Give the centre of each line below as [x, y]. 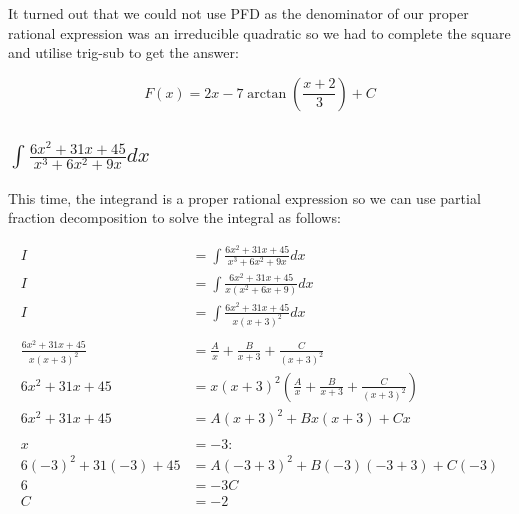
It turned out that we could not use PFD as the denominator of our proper [238, 13]
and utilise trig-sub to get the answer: [123, 52]
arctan [267, 93]
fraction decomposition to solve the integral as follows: [174, 217]
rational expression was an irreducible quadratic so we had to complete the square [259, 32]
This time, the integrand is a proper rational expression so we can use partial [244, 197]
